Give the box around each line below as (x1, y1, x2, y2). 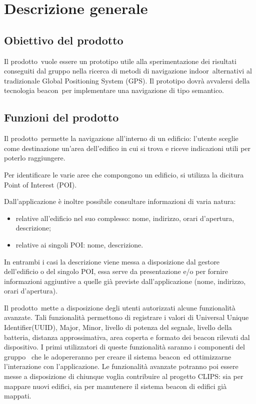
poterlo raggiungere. (4, 152, 65, 163)
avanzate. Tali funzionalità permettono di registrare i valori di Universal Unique (4, 312, 249, 322)
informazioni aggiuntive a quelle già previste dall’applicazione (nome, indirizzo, (4, 275, 246, 286)
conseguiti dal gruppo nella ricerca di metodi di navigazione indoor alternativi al (4, 65, 252, 76)
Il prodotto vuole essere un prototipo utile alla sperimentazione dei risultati (4, 55, 236, 66)
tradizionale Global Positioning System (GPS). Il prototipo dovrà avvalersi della (4, 75, 250, 85)
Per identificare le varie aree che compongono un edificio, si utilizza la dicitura (4, 169, 244, 179)
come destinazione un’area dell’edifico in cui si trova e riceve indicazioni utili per (4, 142, 251, 153)
